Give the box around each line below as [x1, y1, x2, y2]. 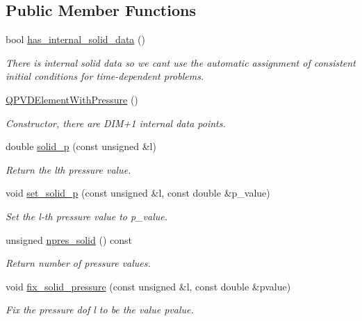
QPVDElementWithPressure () [6, 92, 138, 106]
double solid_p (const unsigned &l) [6, 139, 156, 154]
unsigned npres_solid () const [6, 232, 132, 247]
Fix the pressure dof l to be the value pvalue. [6, 302, 194, 317]
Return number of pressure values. [6, 256, 151, 270]
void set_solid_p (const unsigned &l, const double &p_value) [6, 186, 270, 200]
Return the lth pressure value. [6, 162, 131, 176]
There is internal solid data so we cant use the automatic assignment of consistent [6, 55, 356, 69]
